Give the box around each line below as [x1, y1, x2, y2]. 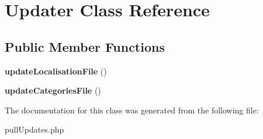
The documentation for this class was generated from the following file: [5, 104, 259, 116]
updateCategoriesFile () [5, 84, 101, 97]
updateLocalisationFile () [5, 65, 107, 77]
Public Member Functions [5, 37, 165, 55]
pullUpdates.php [5, 123, 64, 136]
